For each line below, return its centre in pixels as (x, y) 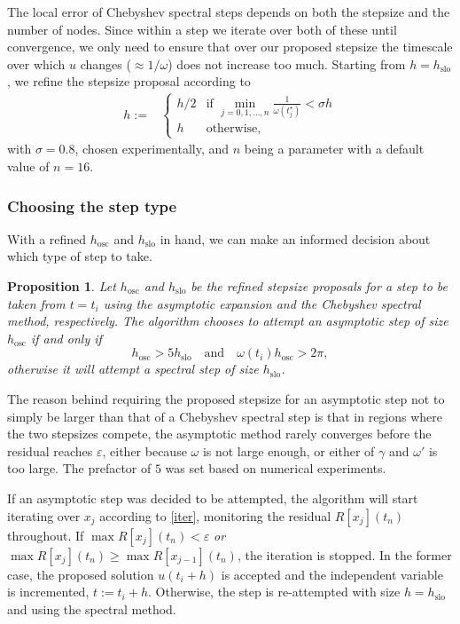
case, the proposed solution (81, 574)
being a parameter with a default (334, 149)
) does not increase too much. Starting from (287, 63)
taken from (36, 303)
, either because (144, 450)
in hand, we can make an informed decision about (295, 238)
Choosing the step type (92, 205)
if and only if (66, 338)
